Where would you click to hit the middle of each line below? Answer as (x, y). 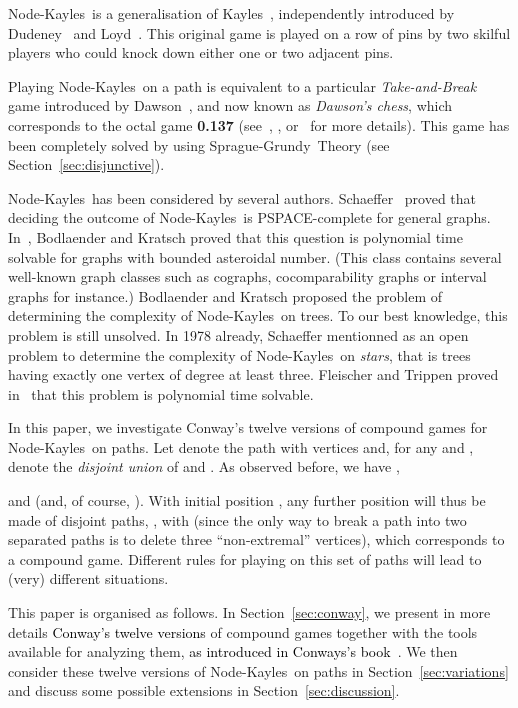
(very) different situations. (88, 578)
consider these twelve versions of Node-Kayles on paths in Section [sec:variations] (258, 670)
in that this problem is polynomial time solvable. (161, 393)
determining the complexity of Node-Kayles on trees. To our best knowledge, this (258, 315)
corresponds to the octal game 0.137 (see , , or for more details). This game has (259, 124)
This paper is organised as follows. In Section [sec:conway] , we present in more (249, 612)
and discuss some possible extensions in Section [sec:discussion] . (204, 690)
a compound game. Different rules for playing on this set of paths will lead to (245, 558)
